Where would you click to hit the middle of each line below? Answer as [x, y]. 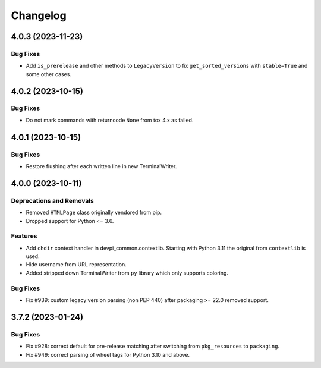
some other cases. [48, 74]
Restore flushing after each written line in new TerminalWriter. [101, 166]
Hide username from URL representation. [76, 265]
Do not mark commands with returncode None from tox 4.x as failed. [110, 120]
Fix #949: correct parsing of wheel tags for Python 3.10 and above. [108, 354]
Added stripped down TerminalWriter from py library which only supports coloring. [127, 273]
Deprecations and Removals [53, 200]
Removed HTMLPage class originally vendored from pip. [94, 213]
